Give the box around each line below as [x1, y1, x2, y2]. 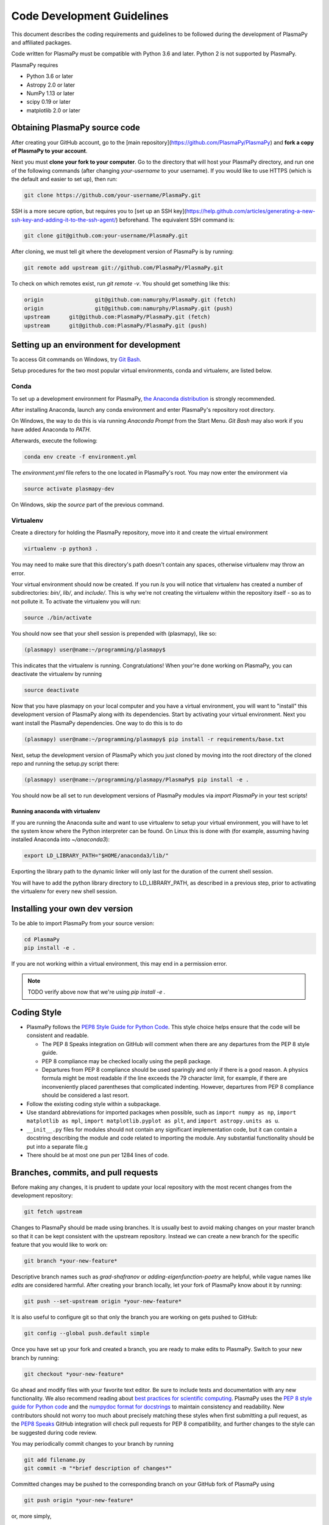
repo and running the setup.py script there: [11, 760, 119, 767]
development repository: [11, 1192, 73, 1199]
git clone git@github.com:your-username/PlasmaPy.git [24, 232, 188, 239]
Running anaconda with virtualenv [11, 808, 101, 815]
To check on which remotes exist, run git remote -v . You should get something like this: [11, 280, 230, 287]
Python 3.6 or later [26, 73, 73, 80]
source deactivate [24, 687, 79, 694]
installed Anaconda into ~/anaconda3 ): [11, 836, 110, 843]
